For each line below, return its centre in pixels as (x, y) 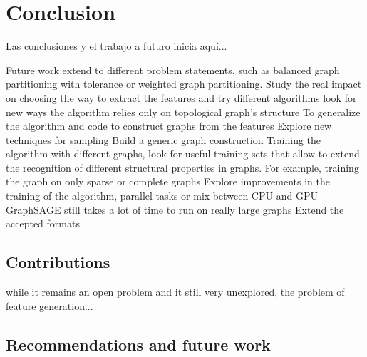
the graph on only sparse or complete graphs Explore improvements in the (168, 181)
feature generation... (50, 305)
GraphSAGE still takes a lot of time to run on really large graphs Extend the (175, 209)
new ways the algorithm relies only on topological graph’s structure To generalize (183, 112)
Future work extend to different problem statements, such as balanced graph (173, 69)
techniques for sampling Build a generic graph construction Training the (164, 139)
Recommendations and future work (138, 344)
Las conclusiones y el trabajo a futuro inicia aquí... (117, 46)
